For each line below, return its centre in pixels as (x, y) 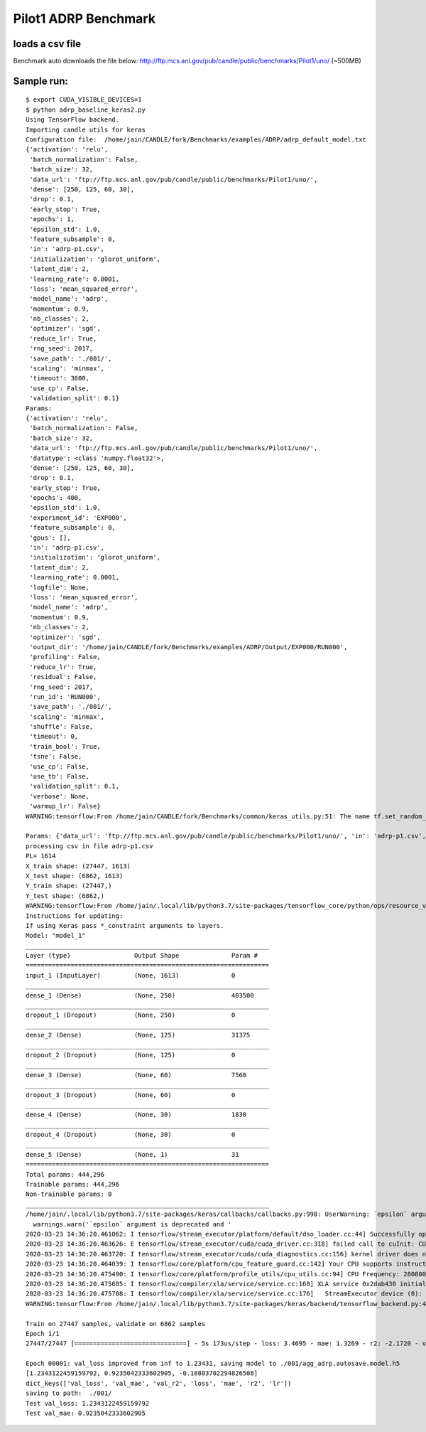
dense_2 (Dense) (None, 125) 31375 (138, 1035)
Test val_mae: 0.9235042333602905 (86, 1414)
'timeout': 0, (54, 737)
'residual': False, (63, 677)
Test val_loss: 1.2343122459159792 (88, 1403)
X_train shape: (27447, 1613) (78, 866)
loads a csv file (47, 44)
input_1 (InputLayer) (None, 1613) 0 (131, 975)
